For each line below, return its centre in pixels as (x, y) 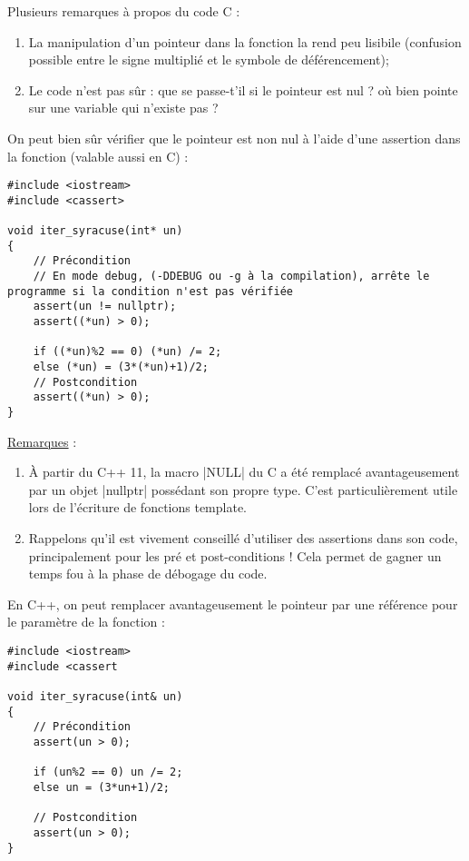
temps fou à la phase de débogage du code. (148, 574)
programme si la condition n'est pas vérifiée (150, 291)
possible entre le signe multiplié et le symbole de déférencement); (209, 59)
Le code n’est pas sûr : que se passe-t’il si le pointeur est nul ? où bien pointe (243, 89)
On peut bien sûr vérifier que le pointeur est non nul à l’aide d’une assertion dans (234, 138)
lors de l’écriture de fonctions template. (138, 507)
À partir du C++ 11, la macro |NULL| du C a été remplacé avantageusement (244, 472)
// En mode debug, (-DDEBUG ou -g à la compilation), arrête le (231, 277)
